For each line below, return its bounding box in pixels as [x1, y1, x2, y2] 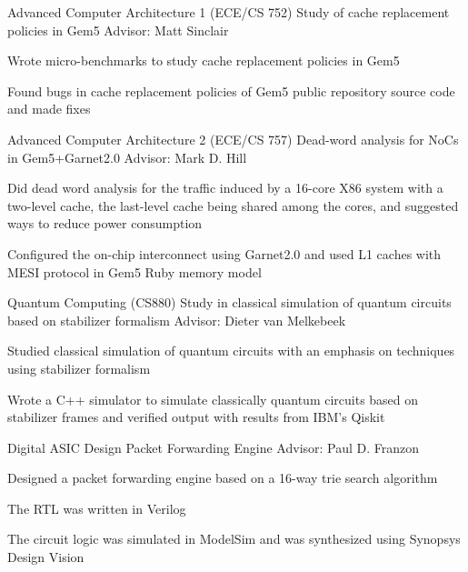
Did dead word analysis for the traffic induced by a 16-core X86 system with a [7, 178, 443, 197]
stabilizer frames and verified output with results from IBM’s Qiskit [7, 407, 385, 426]
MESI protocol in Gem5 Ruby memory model [7, 262, 262, 281]
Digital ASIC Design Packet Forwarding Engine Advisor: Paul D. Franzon [7, 437, 420, 457]
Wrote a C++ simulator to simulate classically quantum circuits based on [7, 389, 419, 408]
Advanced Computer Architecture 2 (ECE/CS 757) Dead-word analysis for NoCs [7, 129, 459, 148]
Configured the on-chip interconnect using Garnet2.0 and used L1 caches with [7, 244, 442, 263]
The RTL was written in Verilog [7, 498, 186, 517]
